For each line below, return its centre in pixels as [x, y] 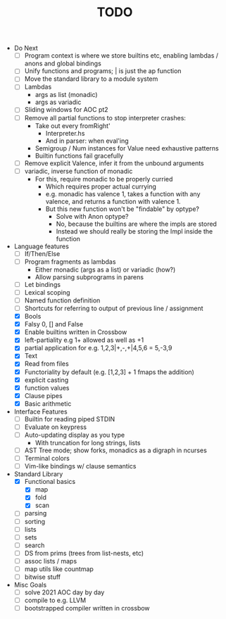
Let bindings [43, 284]
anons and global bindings [63, 63]
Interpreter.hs [65, 133]
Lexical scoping [47, 292]
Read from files [46, 364]
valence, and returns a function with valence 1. [113, 201]
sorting [35, 521]
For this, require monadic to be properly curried [104, 179]
